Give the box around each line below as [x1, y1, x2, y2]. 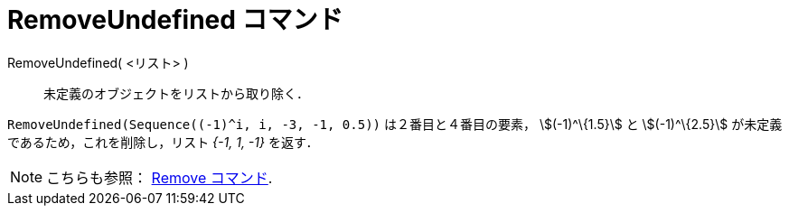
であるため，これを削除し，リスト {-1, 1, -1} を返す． [7, 134, 319, 150]
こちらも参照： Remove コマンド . [46, 168, 273, 187]
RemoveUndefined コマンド [7, 5, 343, 35]
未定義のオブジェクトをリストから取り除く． [43, 85, 309, 101]
